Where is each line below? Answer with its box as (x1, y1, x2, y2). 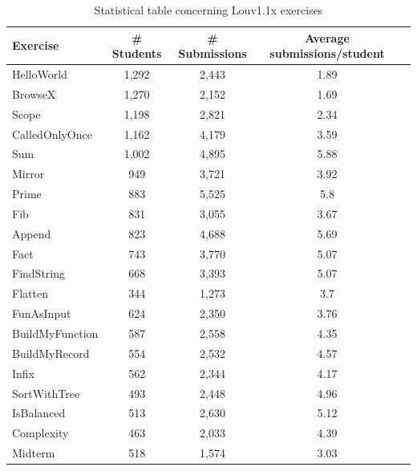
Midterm (12, 445, 55, 461)
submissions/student (269, 45, 385, 62)
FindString (12, 265, 65, 282)
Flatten (12, 285, 48, 302)
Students (111, 45, 162, 62)
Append (12, 225, 51, 242)
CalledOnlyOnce (12, 125, 92, 142)
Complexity (12, 424, 69, 441)
